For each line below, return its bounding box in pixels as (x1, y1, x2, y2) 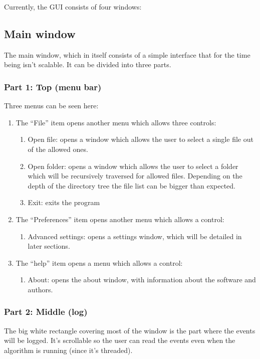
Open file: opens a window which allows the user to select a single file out (28, 134, 253, 144)
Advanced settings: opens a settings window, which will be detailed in (28, 231, 242, 241)
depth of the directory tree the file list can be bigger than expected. (28, 180, 235, 191)
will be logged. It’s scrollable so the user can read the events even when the (4, 335, 235, 345)
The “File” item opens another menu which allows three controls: (16, 117, 216, 127)
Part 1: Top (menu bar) (4, 80, 102, 93)
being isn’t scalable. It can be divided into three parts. (4, 59, 171, 70)
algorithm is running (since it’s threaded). (4, 344, 133, 355)
